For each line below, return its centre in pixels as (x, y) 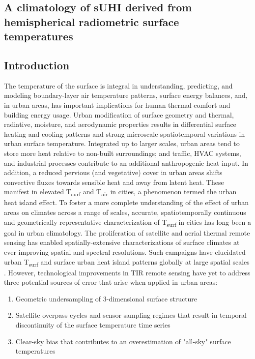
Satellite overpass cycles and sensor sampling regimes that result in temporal (131, 315)
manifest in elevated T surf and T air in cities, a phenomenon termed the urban (120, 192)
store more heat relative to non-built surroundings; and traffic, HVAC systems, (123, 153)
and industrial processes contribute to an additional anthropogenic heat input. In (126, 163)
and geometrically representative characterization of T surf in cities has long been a (128, 222)
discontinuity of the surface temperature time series (93, 325)
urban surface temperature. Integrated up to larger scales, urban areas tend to (122, 143)
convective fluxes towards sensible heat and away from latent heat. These (114, 182)
